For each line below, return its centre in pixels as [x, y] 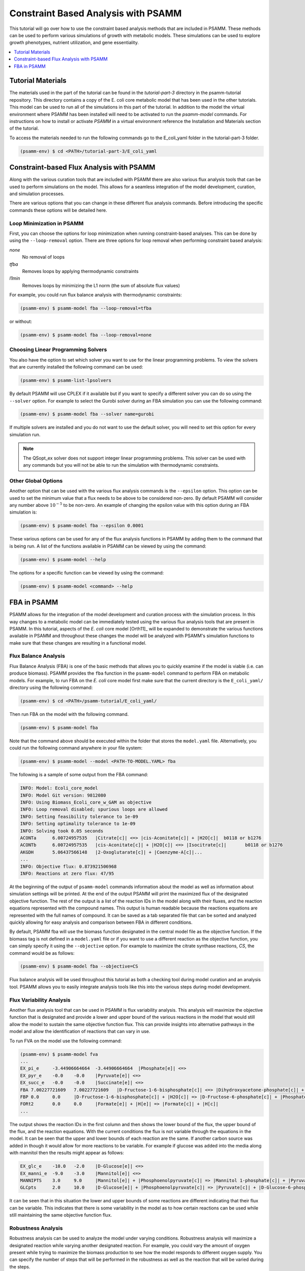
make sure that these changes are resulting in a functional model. [78, 643]
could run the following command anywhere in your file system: [76, 748]
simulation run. [25, 434]
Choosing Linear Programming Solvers [58, 350]
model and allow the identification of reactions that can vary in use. [80, 1032]
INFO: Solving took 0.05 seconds [62, 831]
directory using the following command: [51, 688]
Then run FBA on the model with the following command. [69, 714]
